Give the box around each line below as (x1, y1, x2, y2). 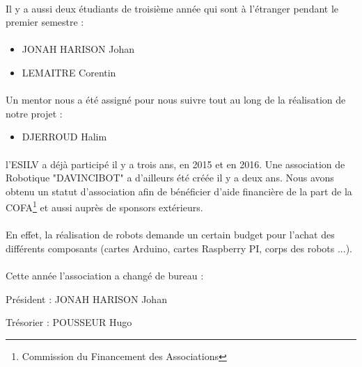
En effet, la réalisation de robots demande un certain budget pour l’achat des (6, 227, 335, 242)
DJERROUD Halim (22, 129, 107, 144)
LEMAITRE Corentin (22, 65, 116, 79)
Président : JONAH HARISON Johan (6, 291, 167, 306)
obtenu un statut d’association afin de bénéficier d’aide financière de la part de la (6, 183, 352, 198)
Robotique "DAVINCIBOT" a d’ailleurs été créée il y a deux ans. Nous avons (6, 170, 334, 185)
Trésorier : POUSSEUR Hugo (6, 315, 132, 329)
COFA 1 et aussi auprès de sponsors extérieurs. (6, 198, 203, 214)
